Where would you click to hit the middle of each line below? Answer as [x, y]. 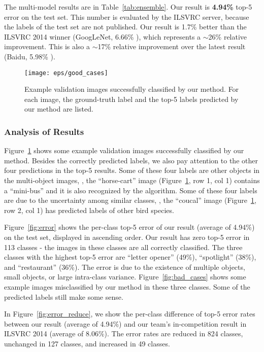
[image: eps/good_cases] [66, 73]
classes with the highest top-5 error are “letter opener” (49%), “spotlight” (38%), [130, 257]
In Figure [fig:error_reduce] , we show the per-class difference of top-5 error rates [130, 314]
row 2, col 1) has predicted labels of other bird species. [89, 210]
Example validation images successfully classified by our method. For [132, 89]
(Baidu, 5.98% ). [30, 56]
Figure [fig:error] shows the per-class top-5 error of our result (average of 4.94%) [129, 227]
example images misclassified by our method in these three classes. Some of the [127, 286]
